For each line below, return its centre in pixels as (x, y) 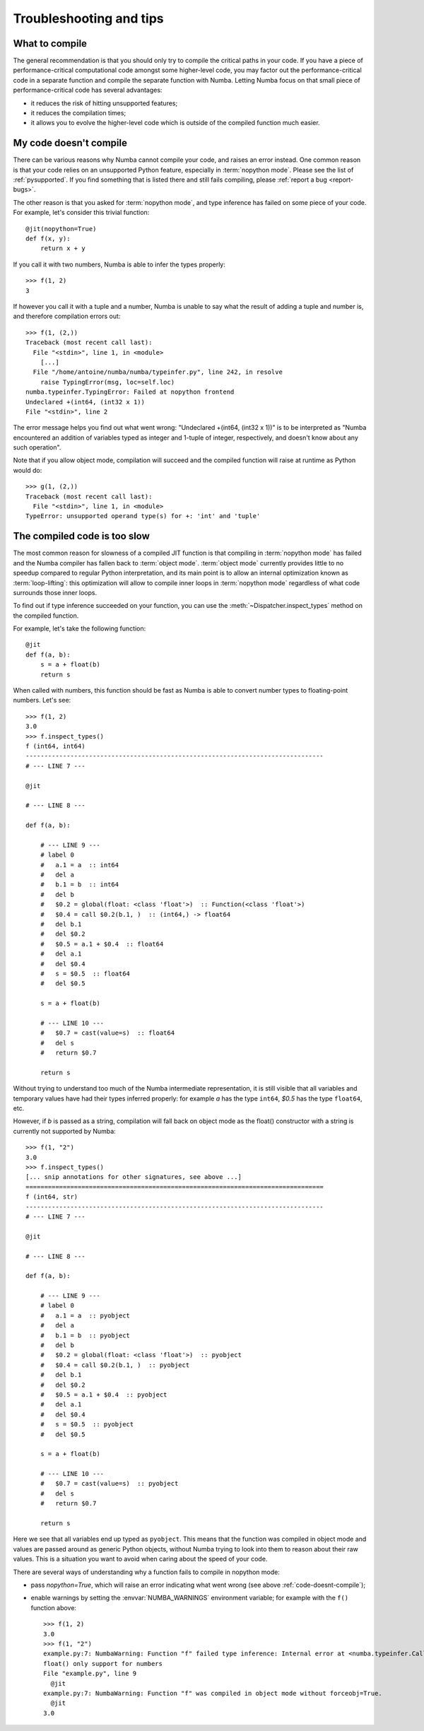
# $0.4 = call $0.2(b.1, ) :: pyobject (115, 1365)
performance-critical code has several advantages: (88, 90)
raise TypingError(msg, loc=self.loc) (107, 382)
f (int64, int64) (55, 746)
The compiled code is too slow (81, 536)
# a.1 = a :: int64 (79, 865)
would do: (28, 470)
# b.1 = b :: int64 (79, 885)
